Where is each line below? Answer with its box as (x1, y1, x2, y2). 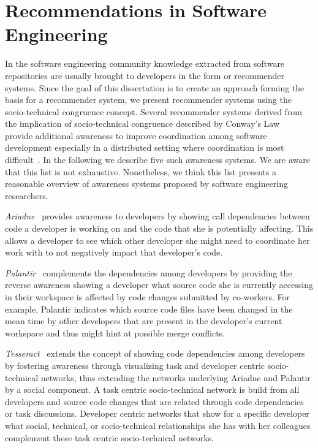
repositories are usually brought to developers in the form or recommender (5, 69, 285, 82)
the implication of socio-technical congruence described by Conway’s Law (5, 117, 280, 130)
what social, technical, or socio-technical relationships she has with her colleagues (5, 419, 311, 431)
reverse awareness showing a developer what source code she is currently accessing (5, 278, 313, 291)
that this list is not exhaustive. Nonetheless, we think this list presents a (5, 165, 276, 178)
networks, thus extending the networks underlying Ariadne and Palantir (40, 371, 311, 384)
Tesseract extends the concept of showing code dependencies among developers (5, 347, 305, 360)
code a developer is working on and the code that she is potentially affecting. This (5, 222, 314, 235)
